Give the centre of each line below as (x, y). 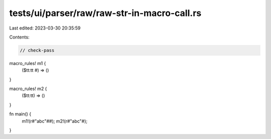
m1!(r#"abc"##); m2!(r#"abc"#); (55, 121)
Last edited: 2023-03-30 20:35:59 (45, 28)
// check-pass (37, 50)
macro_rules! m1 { (28, 63)
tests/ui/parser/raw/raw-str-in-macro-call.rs (105, 13)
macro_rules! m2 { (28, 89)
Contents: (19, 37)
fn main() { (20, 114)
